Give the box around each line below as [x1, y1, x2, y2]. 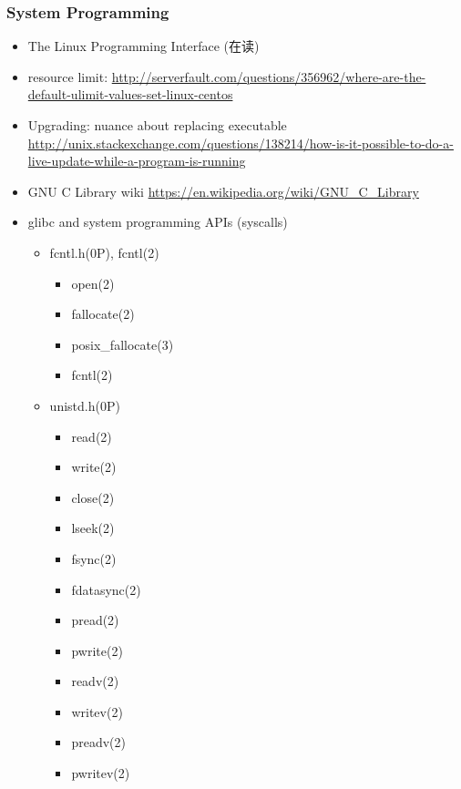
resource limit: [27, 67, 108, 86]
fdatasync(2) [71, 579, 141, 599]
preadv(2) [71, 733, 126, 752]
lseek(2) [71, 518, 115, 538]
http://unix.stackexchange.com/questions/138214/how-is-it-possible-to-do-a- [27, 133, 454, 152]
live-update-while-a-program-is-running [27, 151, 246, 170]
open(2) [71, 273, 115, 292]
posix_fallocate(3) [71, 334, 174, 354]
